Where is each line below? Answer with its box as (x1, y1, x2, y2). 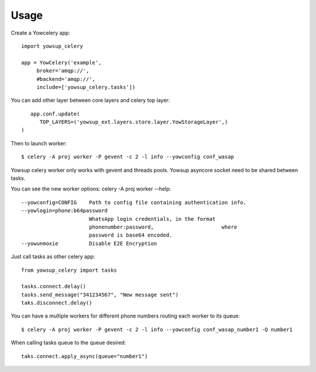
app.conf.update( (30, 110, 80, 117)
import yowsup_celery (21, 43, 83, 49)
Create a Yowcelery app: (11, 29, 70, 36)
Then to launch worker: (11, 139, 67, 146)
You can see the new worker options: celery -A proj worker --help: (11, 185, 171, 193)
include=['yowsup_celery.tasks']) (36, 84, 136, 90)
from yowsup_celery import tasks (21, 267, 117, 274)
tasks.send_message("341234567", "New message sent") (21, 291, 178, 298)
